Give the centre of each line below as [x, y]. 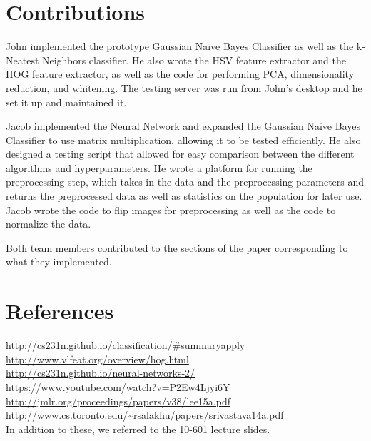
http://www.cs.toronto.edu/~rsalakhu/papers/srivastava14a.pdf [145, 415]
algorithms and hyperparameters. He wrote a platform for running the [159, 167]
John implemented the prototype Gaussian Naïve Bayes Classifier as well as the [180, 46]
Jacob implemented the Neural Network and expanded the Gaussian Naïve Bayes [183, 126]
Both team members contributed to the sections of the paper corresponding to [177, 247]
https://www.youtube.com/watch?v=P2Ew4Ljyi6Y [118, 386]
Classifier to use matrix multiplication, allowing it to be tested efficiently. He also [183, 140]
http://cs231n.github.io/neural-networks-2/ [101, 373]
